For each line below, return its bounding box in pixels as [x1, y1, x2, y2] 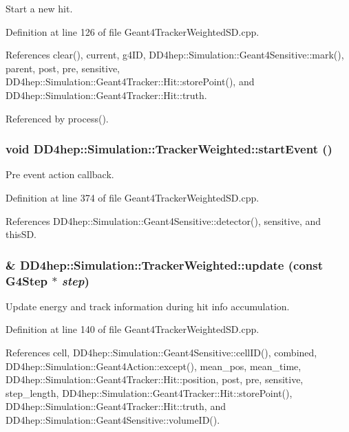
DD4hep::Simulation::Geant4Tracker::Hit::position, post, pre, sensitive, [6, 372, 304, 387]
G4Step [6, 272, 48, 289]
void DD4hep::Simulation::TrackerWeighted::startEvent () [6, 140, 332, 158]
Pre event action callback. [6, 167, 114, 182]
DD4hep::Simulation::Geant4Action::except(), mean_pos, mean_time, [6, 358, 302, 373]
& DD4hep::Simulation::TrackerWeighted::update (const [6, 256, 324, 273]
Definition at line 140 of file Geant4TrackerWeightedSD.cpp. [6, 322, 260, 336]
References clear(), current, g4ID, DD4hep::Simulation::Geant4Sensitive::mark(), [6, 47, 344, 62]
